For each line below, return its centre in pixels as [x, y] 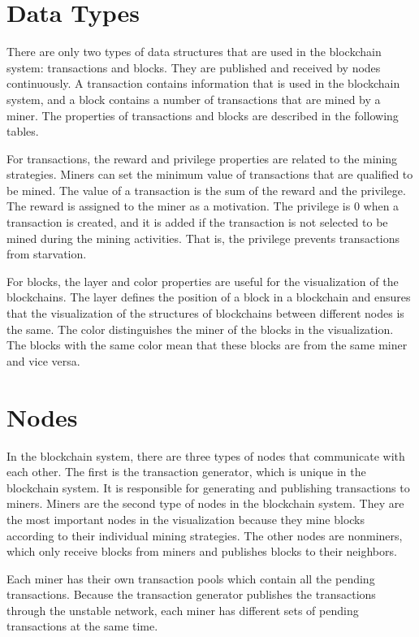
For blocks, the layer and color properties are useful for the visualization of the [203, 281]
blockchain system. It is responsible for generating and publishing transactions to [208, 487]
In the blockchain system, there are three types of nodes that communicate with [206, 455]
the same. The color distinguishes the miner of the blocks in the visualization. [200, 329]
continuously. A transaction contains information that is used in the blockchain [203, 83]
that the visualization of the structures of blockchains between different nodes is [205, 313]
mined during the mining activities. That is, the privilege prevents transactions [203, 238]
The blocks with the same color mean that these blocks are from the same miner [207, 345]
